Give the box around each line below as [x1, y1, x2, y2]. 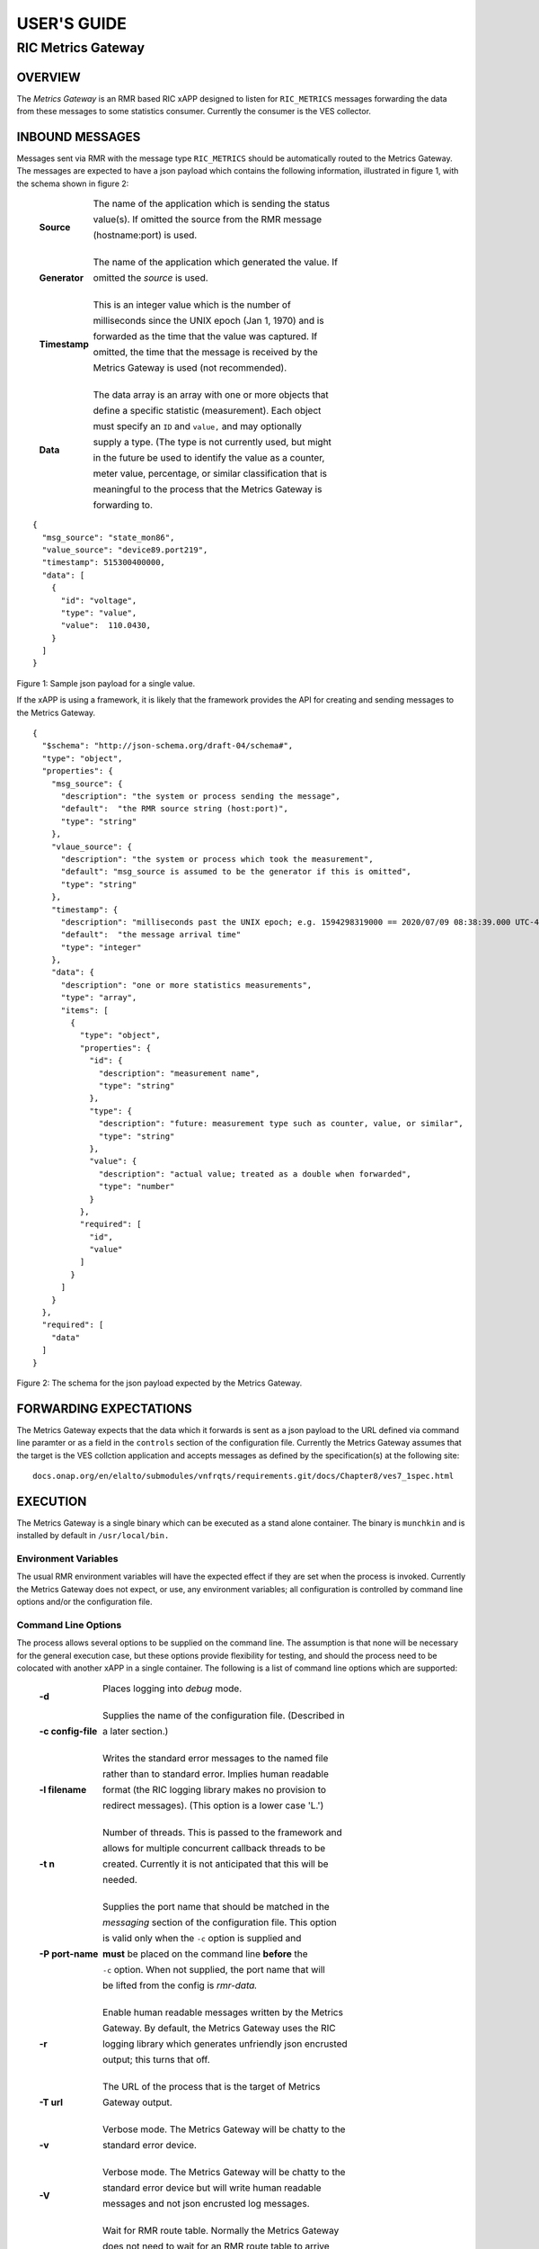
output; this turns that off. [102, 2053, 210, 2065]
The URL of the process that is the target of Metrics [102, 2080, 321, 2092]
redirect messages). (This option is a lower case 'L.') [102, 1799, 324, 1812]
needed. [102, 1873, 138, 1886]
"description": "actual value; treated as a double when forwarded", [99, 1169, 412, 1178]
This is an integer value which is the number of [93, 299, 291, 311]
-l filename [39, 1783, 87, 1796]
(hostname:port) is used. [93, 229, 198, 242]
